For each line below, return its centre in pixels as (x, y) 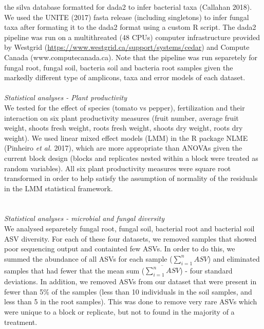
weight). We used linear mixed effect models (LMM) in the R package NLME (126, 138)
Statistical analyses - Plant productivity (66, 97)
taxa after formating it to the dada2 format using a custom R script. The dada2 (130, 27)
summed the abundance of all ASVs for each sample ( (88, 258)
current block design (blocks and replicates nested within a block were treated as (131, 158)
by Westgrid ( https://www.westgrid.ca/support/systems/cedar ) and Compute (127, 47)
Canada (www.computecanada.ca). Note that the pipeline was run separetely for (131, 57)
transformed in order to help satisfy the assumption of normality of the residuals (131, 178)
